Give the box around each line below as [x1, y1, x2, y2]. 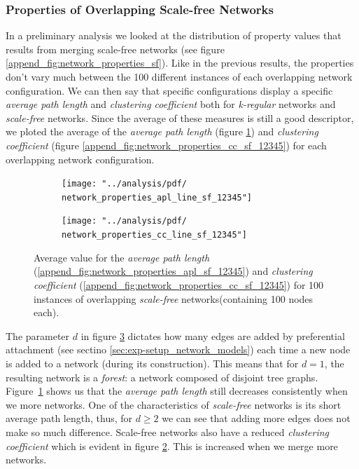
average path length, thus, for [6, 411, 133, 426]
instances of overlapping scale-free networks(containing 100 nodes [34, 291, 314, 306]
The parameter [6, 328, 70, 343]
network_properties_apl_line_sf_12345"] [62, 192, 253, 203]
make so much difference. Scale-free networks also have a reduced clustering [6, 424, 330, 439]
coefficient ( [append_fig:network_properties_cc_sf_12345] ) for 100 [34, 277, 324, 292]
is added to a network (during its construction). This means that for [6, 355, 299, 370]
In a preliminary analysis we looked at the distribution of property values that [6, 28, 342, 43]
